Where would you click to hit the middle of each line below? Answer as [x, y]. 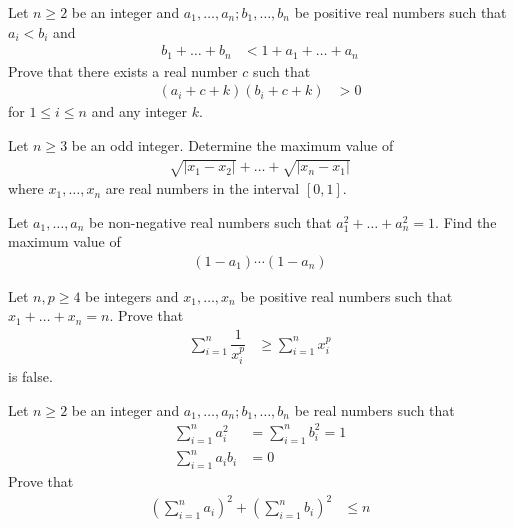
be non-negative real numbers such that [210, 221]
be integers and [132, 295]
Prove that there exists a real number [123, 70]
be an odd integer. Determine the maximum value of [232, 144]
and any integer [139, 111]
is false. [30, 376]
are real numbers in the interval [202, 188]
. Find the [466, 221]
